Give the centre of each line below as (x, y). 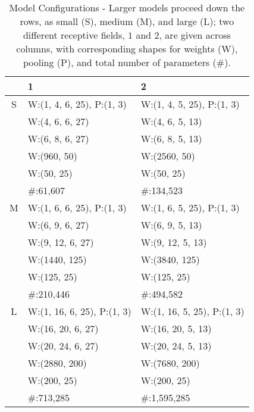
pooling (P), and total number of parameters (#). (127, 62)
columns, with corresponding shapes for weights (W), (127, 49)
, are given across (195, 35)
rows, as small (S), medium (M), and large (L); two (127, 21)
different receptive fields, (74, 35)
